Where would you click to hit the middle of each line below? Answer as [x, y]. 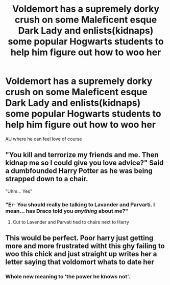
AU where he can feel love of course [44, 139]
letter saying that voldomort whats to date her [80, 262]
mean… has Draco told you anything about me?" [67, 211]
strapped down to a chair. [47, 179]
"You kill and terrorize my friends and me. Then [82, 155]
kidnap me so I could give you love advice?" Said [84, 163]
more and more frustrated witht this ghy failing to [85, 246]
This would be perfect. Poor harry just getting [79, 238]
